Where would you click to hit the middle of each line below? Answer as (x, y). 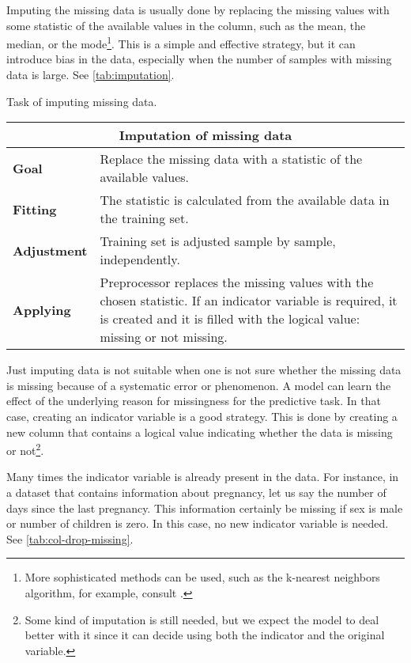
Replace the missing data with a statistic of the (231, 159)
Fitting (35, 209)
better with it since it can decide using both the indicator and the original (205, 635)
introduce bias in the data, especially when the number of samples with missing (199, 59)
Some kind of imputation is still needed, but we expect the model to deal (202, 619)
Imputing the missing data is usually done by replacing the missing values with (198, 9)
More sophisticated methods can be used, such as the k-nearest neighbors (202, 577)
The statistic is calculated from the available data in (245, 200)
